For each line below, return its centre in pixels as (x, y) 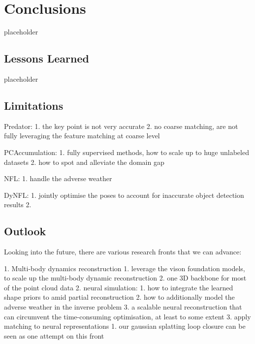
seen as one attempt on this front (54, 335)
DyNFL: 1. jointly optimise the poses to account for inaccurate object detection (124, 195)
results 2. (18, 204)
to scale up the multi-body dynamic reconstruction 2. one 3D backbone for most (125, 278)
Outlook (25, 231)
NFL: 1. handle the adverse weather (58, 178)
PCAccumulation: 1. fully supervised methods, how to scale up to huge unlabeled (127, 152)
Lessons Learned (47, 58)
